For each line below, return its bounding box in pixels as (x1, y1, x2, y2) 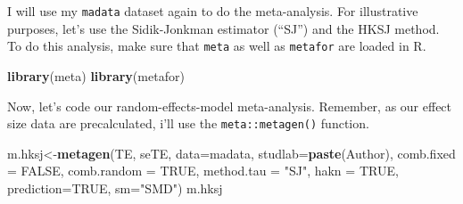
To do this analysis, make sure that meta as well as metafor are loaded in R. (7, 37, 426, 55)
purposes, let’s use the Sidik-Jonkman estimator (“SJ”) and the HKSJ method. (7, 19, 440, 37)
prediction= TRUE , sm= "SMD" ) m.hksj (7, 178, 223, 197)
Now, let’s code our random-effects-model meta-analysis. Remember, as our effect (7, 96, 452, 115)
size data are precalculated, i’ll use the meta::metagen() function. (7, 114, 369, 133)
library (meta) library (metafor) (7, 66, 185, 85)
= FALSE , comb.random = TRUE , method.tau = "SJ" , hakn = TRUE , (7, 161, 399, 180)
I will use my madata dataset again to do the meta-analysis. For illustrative (7, 2, 418, 20)
